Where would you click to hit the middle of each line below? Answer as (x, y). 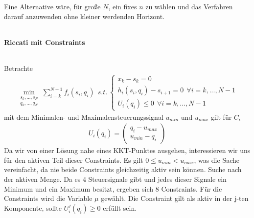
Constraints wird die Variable (48, 198)
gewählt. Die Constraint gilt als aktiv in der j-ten (175, 198)
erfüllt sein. (120, 207)
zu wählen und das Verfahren (189, 6)
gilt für (221, 117)
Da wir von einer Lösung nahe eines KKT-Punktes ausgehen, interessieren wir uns (127, 150)
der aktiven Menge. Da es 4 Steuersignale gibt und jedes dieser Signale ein (115, 179)
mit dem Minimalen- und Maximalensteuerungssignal (84, 117)
